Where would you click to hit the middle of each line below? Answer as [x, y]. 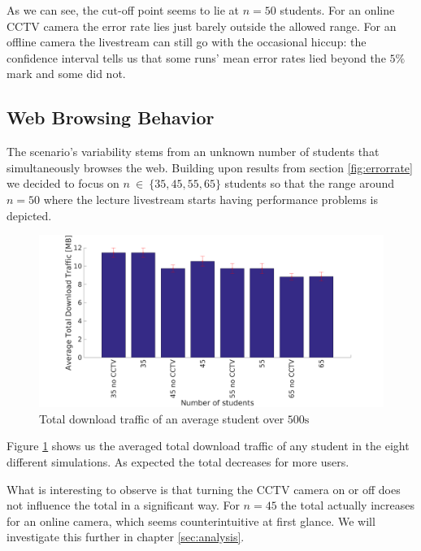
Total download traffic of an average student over [162, 418]
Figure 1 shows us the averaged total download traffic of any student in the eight [208, 446]
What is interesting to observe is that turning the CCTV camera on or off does [204, 489]
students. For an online [337, 10]
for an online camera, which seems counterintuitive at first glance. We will [191, 521]
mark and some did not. [66, 74]
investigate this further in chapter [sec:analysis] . [126, 537]
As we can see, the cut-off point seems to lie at [123, 10]
